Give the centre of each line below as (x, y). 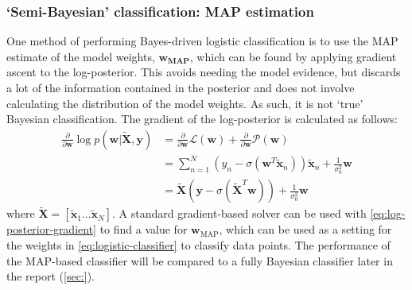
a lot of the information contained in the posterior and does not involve (181, 87)
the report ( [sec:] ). (51, 276)
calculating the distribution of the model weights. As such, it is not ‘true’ (185, 103)
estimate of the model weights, (81, 56)
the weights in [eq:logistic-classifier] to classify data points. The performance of (198, 245)
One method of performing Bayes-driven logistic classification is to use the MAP (202, 41)
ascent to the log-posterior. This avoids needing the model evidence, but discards (204, 72)
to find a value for (144, 229)
